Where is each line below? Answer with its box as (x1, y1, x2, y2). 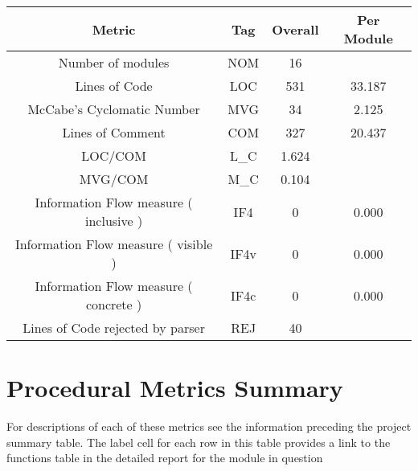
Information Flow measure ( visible (14, 235, 213, 253)
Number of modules (58, 53, 170, 72)
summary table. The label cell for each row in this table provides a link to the (6, 433, 391, 450)
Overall (272, 19, 319, 39)
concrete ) (85, 295, 142, 313)
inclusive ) (84, 211, 143, 230)
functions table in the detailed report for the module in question (6, 449, 323, 466)
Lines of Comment (62, 123, 166, 141)
